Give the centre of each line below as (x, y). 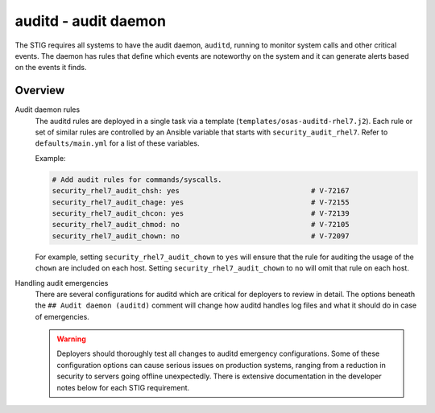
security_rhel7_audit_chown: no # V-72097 (201, 236)
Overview (40, 91)
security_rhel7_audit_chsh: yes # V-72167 (201, 191)
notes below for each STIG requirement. (123, 387)
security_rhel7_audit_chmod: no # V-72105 (201, 225)
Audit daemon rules (48, 109)
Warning (71, 339)
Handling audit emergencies (62, 283)
